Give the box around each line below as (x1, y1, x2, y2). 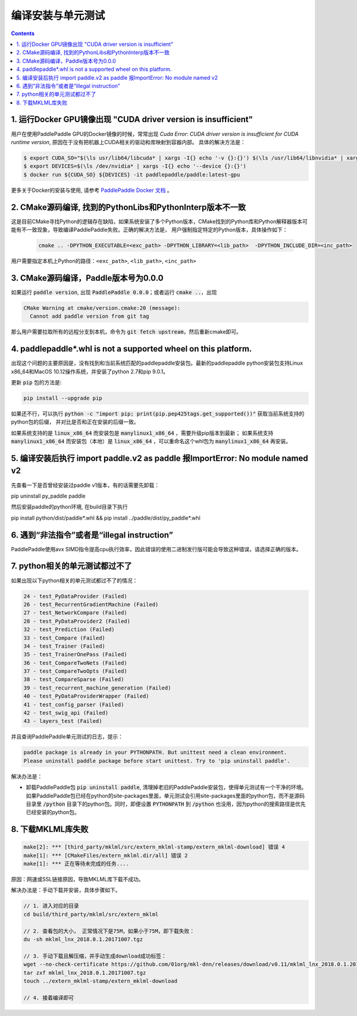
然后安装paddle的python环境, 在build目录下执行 (11, 504, 128, 511)
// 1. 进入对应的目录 (23, 903, 80, 909)
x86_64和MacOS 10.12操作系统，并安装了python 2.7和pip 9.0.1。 (11, 368, 169, 375)
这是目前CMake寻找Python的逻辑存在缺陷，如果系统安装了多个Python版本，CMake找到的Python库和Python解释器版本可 (11, 218, 308, 225)
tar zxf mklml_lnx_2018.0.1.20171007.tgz (23, 969, 146, 976)
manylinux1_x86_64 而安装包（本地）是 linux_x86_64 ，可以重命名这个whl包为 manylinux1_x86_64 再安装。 (11, 438, 292, 445)
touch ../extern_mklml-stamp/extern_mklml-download (23, 977, 178, 984)
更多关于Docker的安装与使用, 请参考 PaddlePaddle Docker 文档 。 (11, 187, 173, 194)
